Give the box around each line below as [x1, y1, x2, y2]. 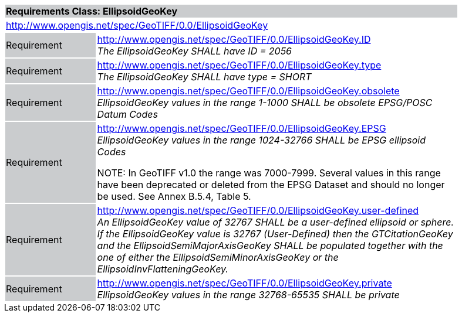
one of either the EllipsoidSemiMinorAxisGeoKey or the [97, 251, 339, 263]
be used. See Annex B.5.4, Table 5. [97, 190, 251, 202]
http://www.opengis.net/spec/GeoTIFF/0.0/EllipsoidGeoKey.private [97, 277, 392, 289]
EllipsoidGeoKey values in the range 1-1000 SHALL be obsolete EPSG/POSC [97, 97, 433, 108]
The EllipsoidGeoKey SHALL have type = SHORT [97, 71, 312, 83]
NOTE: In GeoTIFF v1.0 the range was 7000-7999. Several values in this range [97, 167, 441, 179]
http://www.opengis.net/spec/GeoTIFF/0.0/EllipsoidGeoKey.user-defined [97, 204, 419, 216]
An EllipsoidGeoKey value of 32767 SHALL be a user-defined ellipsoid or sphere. [97, 216, 454, 228]
